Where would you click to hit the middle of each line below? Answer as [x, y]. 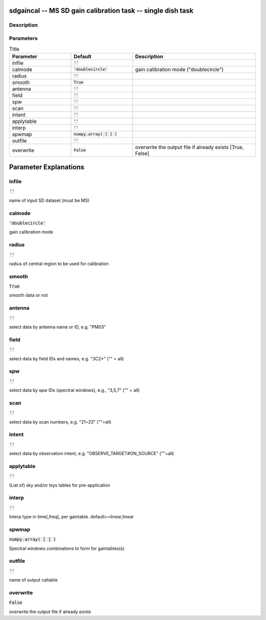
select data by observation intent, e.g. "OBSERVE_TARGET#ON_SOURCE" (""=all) [92, 454]
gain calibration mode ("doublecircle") [179, 69]
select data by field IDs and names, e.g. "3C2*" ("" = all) [66, 358]
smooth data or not [28, 295]
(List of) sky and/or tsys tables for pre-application [60, 485]
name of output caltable [33, 580]
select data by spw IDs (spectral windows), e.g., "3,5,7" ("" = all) [74, 390]
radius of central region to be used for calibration [59, 264]
